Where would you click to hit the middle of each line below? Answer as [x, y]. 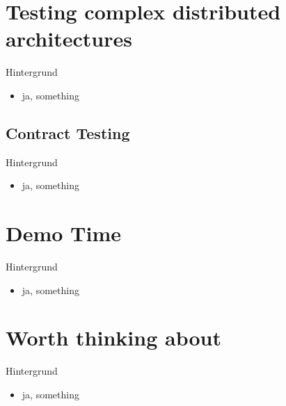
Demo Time [64, 233]
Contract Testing [68, 132]
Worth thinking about [113, 338]
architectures [69, 39]
